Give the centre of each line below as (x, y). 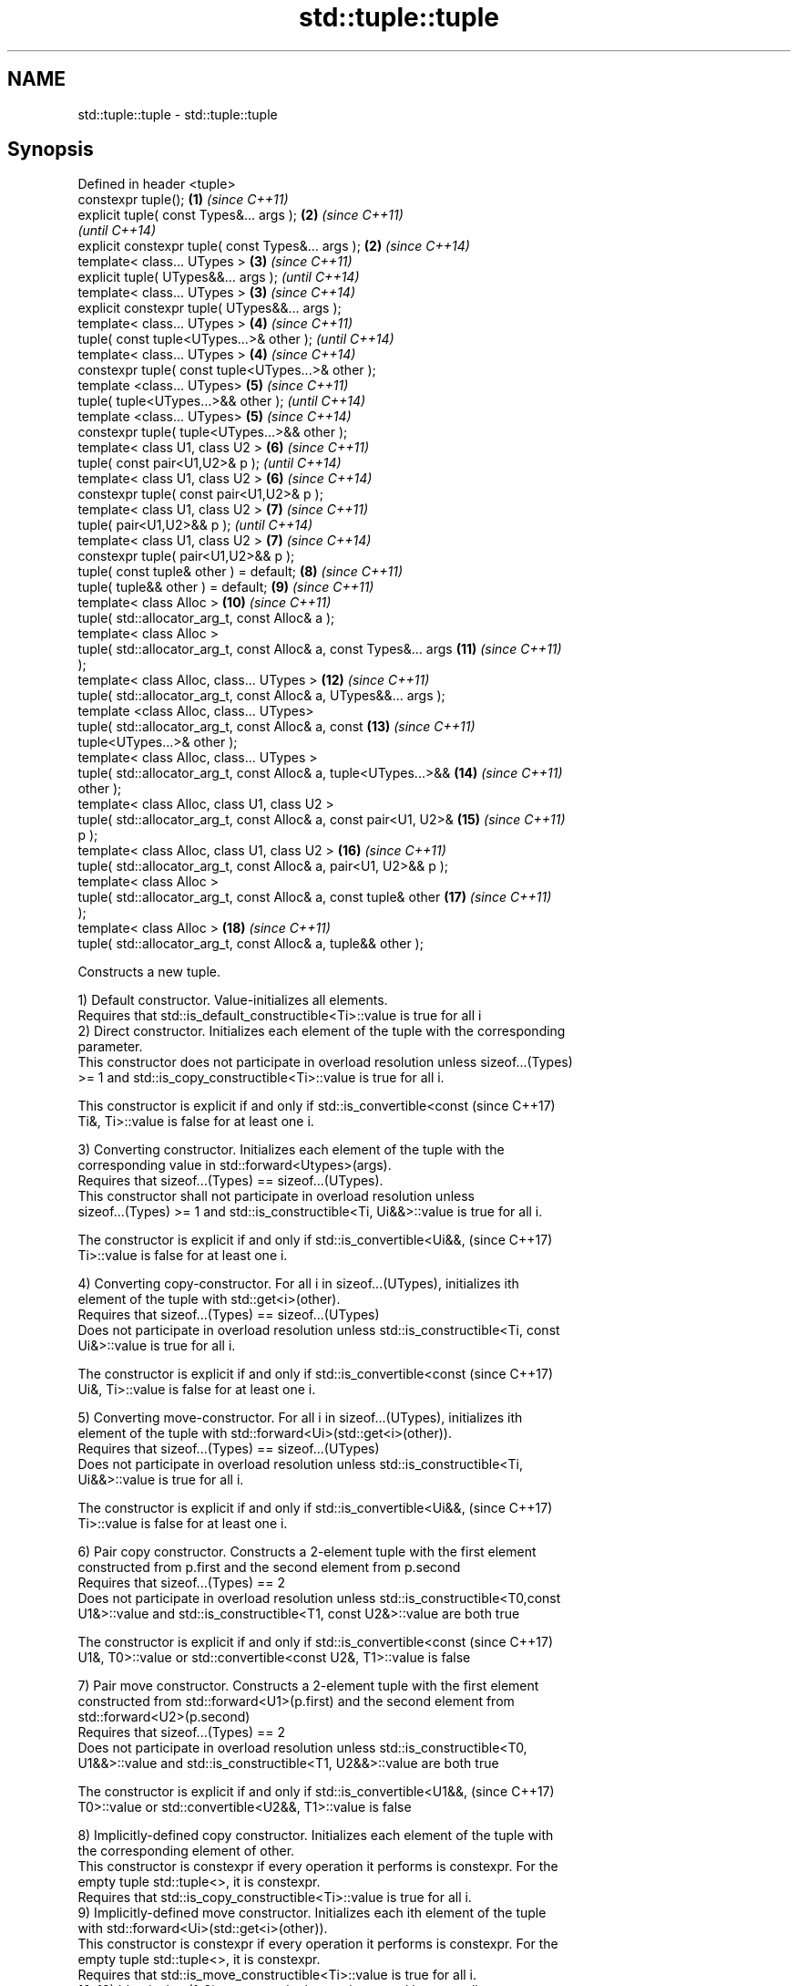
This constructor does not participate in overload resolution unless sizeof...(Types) (325, 1062)
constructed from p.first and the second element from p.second (269, 1567)
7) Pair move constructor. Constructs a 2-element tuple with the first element (308, 1686)
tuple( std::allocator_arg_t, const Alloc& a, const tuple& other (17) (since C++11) (315, 897)
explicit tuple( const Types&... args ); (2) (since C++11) (240, 215)
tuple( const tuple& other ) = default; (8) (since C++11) (240, 572)
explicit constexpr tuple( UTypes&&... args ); (210, 308)
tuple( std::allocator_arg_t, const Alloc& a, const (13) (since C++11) (276, 727)
